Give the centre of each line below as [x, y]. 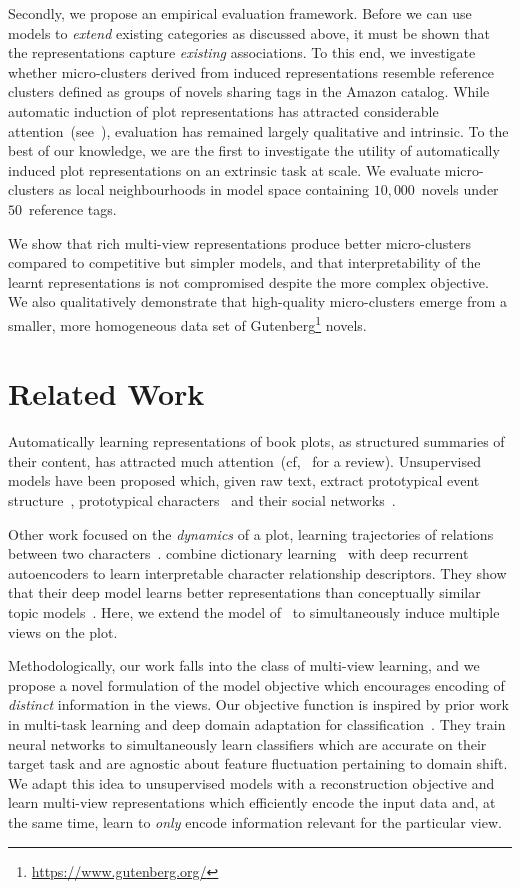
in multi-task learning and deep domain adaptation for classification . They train [257, 724]
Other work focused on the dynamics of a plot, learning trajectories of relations [251, 533]
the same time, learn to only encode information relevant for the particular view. [255, 821]
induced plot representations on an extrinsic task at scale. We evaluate [224, 169]
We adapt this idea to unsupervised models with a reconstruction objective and [251, 782]
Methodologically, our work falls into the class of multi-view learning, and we [244, 665]
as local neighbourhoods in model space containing [213, 189]
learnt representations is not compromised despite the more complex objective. [248, 281]
